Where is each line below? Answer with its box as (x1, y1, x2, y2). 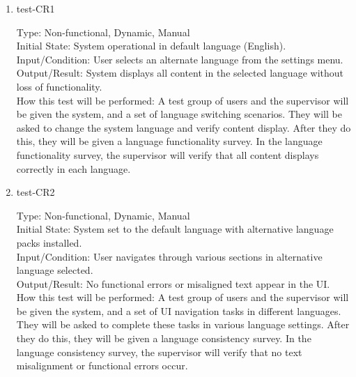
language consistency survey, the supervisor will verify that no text (16, 344, 302, 359)
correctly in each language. (16, 161, 131, 176)
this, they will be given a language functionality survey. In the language (16, 134, 323, 148)
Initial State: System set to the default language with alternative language (16, 222, 334, 236)
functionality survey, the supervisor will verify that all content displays (16, 147, 319, 162)
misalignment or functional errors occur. (16, 358, 188, 373)
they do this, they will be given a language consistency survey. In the (16, 331, 311, 346)
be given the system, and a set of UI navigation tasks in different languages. (16, 303, 341, 318)
